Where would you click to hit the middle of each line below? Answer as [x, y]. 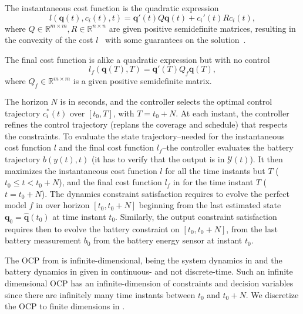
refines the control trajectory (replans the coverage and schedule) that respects [146, 124]
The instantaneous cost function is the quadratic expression [112, 8]
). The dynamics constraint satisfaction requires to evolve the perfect [165, 193]
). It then [266, 158]
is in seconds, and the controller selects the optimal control [166, 101]
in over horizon [63, 205]
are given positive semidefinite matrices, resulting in [202, 28]
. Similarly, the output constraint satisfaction [196, 216]
